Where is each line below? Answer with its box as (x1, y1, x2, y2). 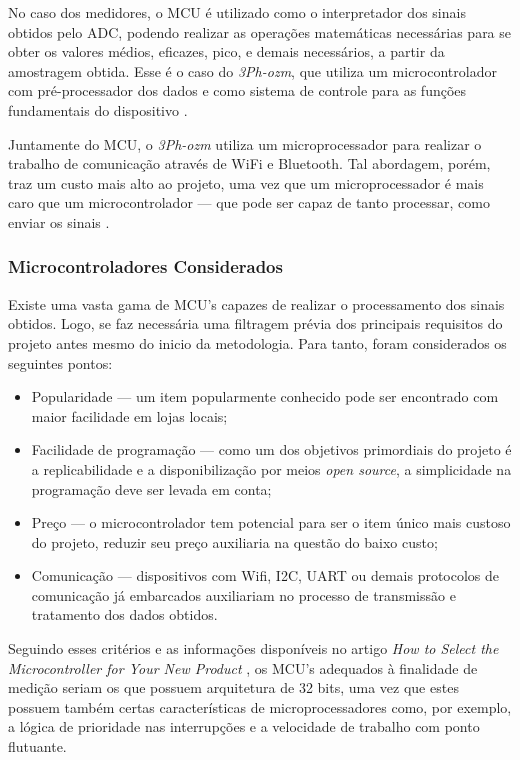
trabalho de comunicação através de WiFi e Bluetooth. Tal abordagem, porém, (8, 153, 491, 174)
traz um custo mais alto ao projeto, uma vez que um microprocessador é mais (8, 172, 484, 193)
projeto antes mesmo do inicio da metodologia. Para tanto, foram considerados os (8, 332, 507, 353)
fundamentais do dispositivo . (8, 99, 188, 120)
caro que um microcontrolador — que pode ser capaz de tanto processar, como (8, 192, 490, 213)
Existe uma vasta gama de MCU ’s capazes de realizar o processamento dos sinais (8, 293, 505, 314)
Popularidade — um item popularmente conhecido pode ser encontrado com (31, 386, 499, 407)
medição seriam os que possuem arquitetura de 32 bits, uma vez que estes (8, 677, 459, 698)
